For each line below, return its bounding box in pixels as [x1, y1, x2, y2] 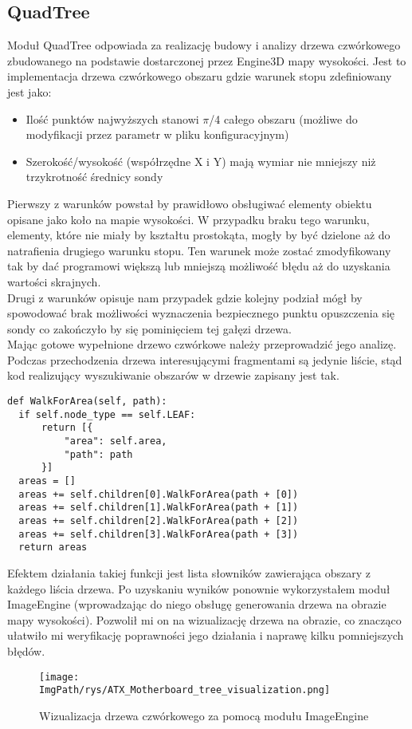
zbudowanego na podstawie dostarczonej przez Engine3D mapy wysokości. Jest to [7, 52, 406, 69]
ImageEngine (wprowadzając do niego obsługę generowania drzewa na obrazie [7, 596, 386, 613]
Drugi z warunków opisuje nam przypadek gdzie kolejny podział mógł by [7, 289, 363, 305]
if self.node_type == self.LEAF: [18, 408, 196, 420]
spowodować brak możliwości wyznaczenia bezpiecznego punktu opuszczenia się [7, 305, 395, 321]
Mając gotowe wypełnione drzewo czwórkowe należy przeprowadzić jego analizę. [7, 336, 397, 353]
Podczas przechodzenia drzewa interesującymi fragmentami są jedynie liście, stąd [7, 351, 402, 368]
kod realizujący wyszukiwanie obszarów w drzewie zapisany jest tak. [7, 367, 339, 384]
